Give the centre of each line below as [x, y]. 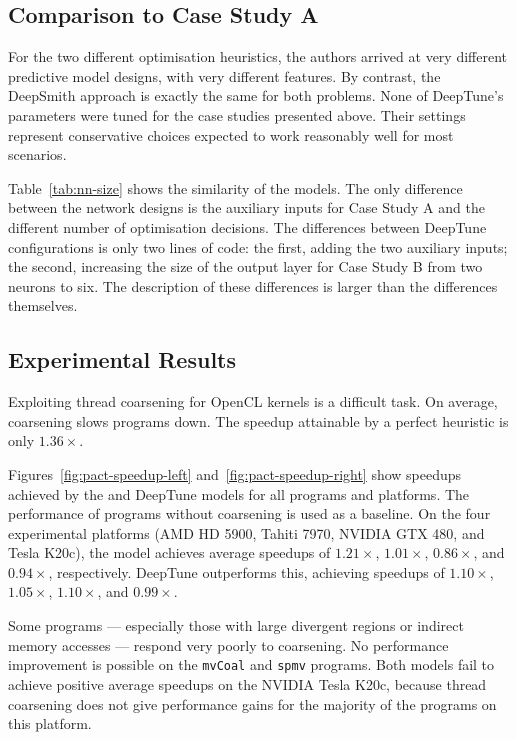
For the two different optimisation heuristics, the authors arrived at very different [257, 56]
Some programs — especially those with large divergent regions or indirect [236, 625]
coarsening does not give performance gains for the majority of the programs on [252, 703]
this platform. [50, 723]
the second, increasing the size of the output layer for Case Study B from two [245, 266]
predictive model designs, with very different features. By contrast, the [224, 75]
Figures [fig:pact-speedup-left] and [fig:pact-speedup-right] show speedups [235, 473]
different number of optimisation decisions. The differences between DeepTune [247, 226]
